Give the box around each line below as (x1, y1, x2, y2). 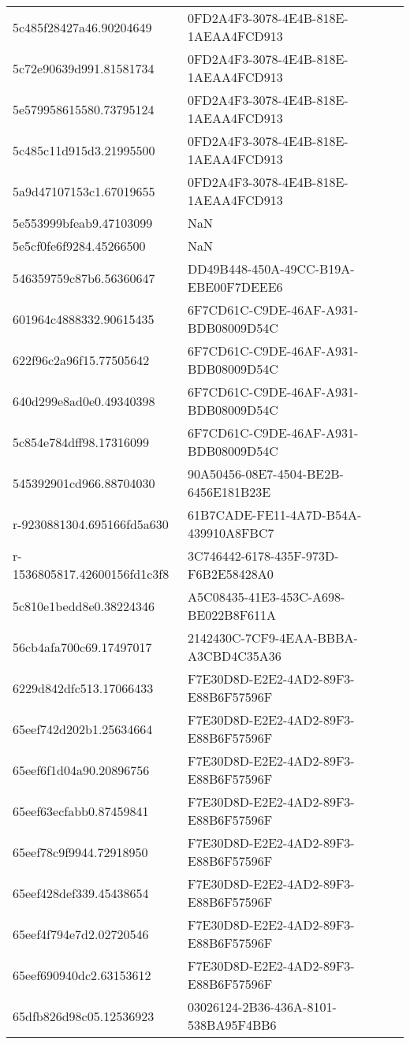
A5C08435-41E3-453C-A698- (188, 587, 345, 606)
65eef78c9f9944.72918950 (13, 842, 148, 861)
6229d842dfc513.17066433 (13, 678, 154, 697)
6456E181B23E (188, 483, 271, 501)
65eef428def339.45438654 (13, 883, 149, 902)
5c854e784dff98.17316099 (13, 432, 149, 451)
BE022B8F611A (188, 606, 277, 624)
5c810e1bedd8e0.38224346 (13, 596, 155, 615)
